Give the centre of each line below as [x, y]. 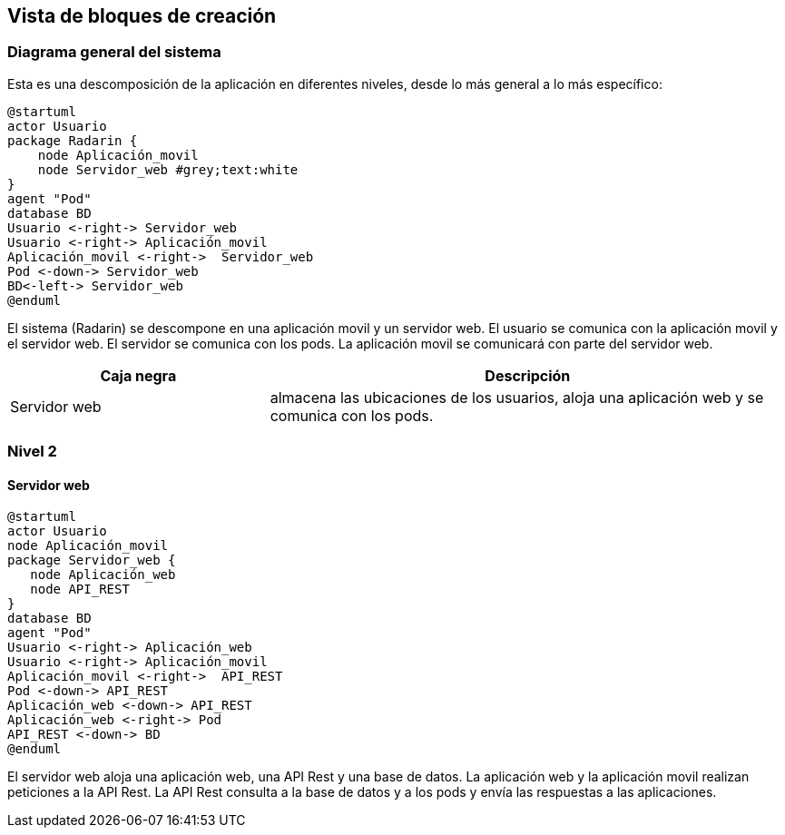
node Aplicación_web [103, 575]
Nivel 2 [32, 452]
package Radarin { [73, 140]
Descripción [528, 375]
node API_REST [80, 589]
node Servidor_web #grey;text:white [168, 169]
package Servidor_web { [92, 560]
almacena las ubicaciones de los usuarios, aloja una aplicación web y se [517, 397]
